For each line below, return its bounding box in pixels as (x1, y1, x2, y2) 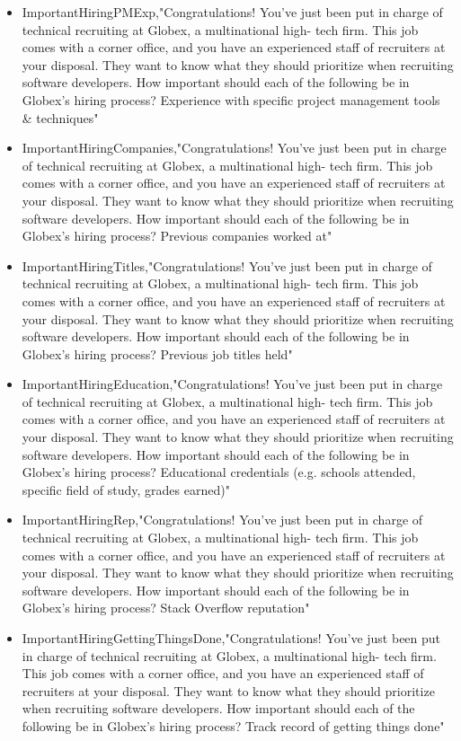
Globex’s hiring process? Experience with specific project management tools (22, 90, 440, 109)
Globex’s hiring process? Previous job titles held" (22, 344, 293, 363)
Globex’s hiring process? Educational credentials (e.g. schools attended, (22, 463, 416, 481)
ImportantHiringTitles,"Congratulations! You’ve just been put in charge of (22, 256, 432, 275)
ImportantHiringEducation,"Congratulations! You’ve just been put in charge (22, 375, 443, 393)
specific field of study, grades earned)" (22, 480, 230, 498)
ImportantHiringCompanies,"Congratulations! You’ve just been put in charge (22, 138, 447, 157)
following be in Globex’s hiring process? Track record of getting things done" (22, 716, 445, 735)
